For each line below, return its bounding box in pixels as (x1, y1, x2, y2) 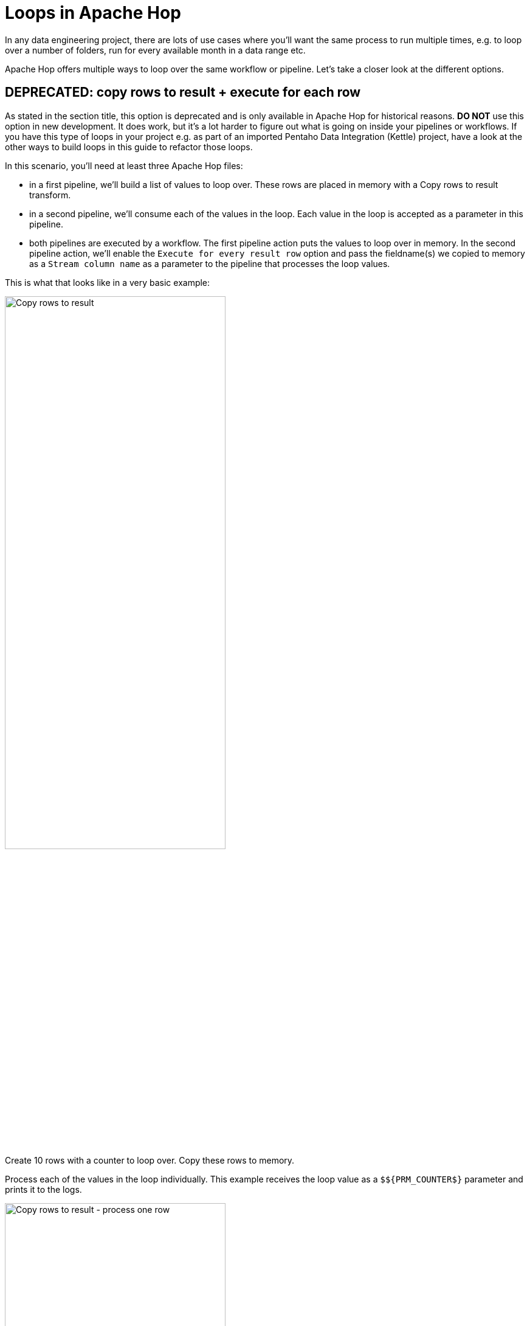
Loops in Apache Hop (5, 2, 181, 23)
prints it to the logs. (5, 1184, 82, 1195)
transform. (29, 189, 71, 200)
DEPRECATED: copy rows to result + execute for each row (5, 85, 361, 100)
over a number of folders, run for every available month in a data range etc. (5, 44, 306, 55)
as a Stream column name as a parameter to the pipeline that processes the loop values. (29, 258, 390, 269)
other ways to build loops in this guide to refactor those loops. (5, 141, 253, 152)
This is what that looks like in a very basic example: (5, 277, 210, 288)
